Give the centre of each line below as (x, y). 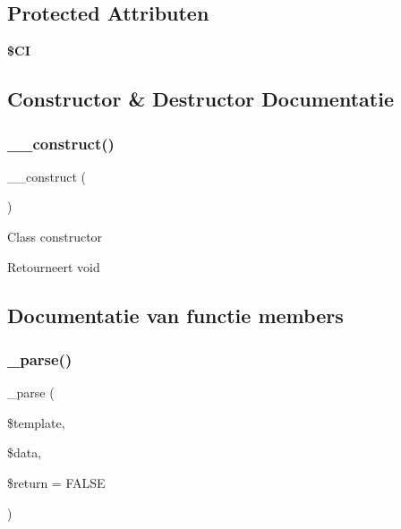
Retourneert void (54, 266)
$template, (36, 422)
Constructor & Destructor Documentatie (200, 99)
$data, (25, 452)
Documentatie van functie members (175, 315)
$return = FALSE (56, 482)
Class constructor (55, 236)
